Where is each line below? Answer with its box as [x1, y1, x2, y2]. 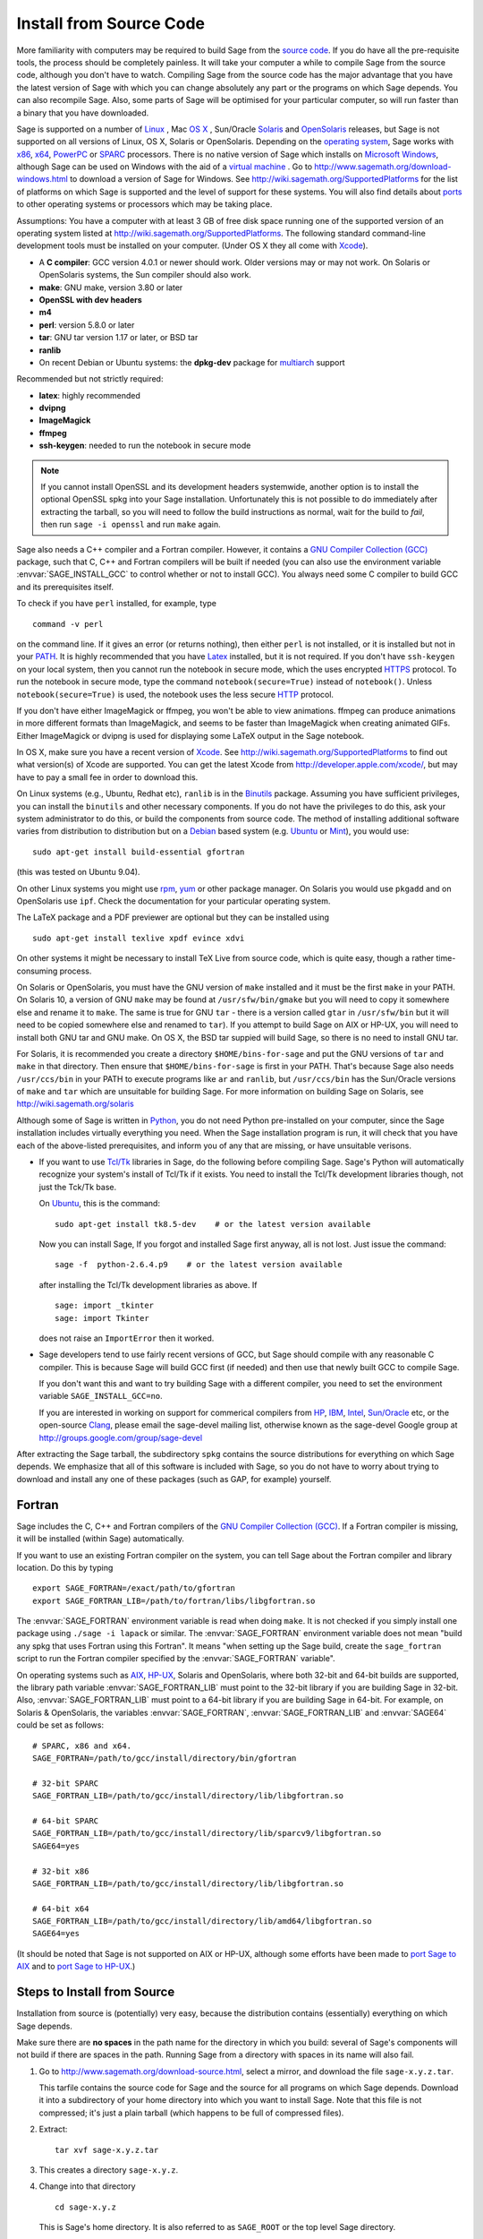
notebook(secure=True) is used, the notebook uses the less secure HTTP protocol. [16, 689, 335, 699]
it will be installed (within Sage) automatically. [16, 1533, 185, 1544]
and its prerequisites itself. [16, 581, 114, 592]
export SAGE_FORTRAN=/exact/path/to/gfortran [32, 1583, 236, 1593]
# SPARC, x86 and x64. [32, 1740, 132, 1751]
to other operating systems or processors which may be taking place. [16, 199, 273, 210]
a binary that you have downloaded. [16, 107, 149, 118]
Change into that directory [38, 2181, 136, 2192]
